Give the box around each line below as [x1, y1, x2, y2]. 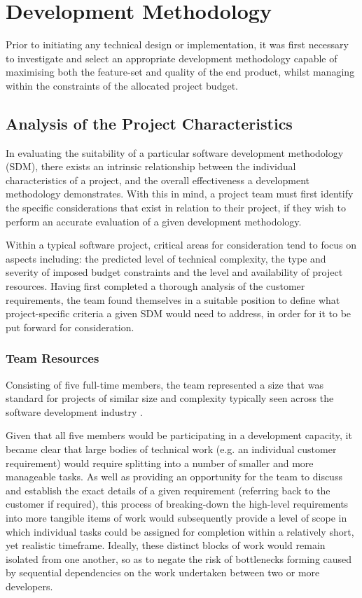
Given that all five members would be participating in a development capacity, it [6, 428, 352, 443]
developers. [6, 578, 53, 593]
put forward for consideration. [6, 319, 134, 334]
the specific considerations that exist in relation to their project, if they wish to [6, 200, 346, 215]
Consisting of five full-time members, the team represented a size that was [6, 377, 323, 391]
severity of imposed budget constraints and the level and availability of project [6, 265, 343, 279]
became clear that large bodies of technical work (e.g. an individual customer [6, 442, 337, 457]
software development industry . [6, 404, 143, 419]
